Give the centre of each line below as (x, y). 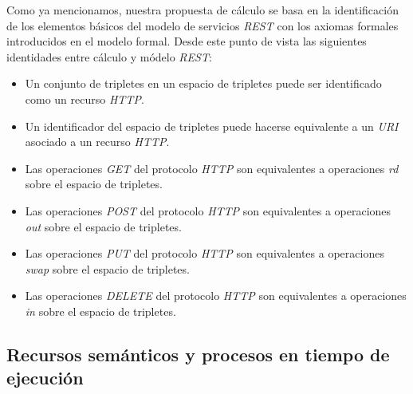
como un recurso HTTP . (85, 98)
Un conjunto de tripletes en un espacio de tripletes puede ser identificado (203, 83)
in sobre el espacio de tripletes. (100, 311)
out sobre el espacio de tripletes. (103, 226)
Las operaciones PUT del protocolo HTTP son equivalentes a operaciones (205, 253)
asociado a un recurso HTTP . (97, 142)
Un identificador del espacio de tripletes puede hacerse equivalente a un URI (212, 126)
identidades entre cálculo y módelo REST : (109, 56)
